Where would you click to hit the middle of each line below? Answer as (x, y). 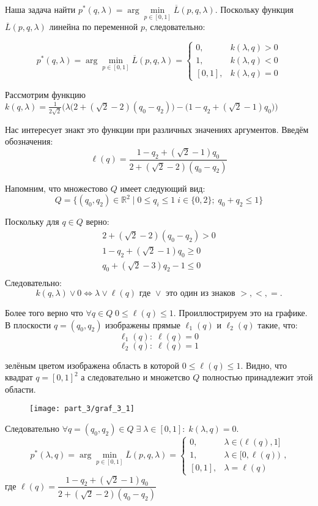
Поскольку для (32, 221)
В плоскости (28, 324)
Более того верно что (44, 313)
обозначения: (29, 141)
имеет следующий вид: (163, 188)
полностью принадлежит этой (258, 377)
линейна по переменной (94, 27)
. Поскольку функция (254, 9)
